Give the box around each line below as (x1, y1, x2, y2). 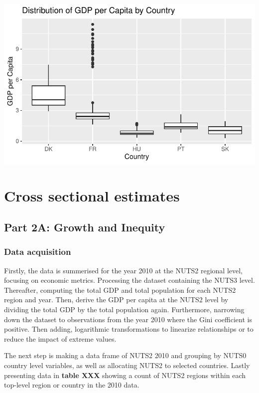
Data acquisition (4, 245, 71, 258)
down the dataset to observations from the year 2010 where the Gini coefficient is (4, 314, 252, 324)
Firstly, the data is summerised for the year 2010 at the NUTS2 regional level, (4, 265, 243, 275)
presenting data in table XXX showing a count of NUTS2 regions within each (4, 370, 246, 380)
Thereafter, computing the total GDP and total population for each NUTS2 (4, 284, 236, 295)
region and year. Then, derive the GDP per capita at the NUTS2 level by (4, 294, 229, 305)
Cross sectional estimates (4, 185, 180, 205)
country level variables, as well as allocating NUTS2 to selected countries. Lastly (4, 360, 250, 371)
